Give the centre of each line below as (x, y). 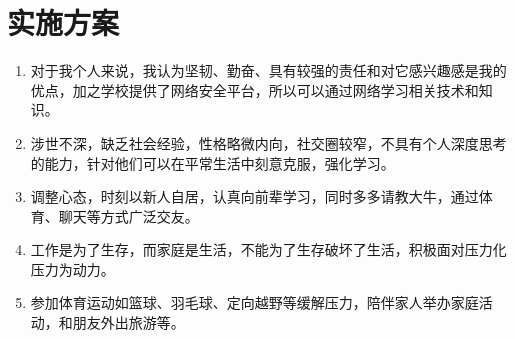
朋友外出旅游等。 (128, 322)
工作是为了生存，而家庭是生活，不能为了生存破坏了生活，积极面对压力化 (268, 249)
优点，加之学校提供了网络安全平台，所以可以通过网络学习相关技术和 (254, 89)
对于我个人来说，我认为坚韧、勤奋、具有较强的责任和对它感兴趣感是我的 (268, 70)
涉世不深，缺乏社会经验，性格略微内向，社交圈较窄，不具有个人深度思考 (268, 142)
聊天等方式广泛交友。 (128, 215)
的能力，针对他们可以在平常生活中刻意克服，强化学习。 (212, 162)
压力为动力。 (72, 268)
